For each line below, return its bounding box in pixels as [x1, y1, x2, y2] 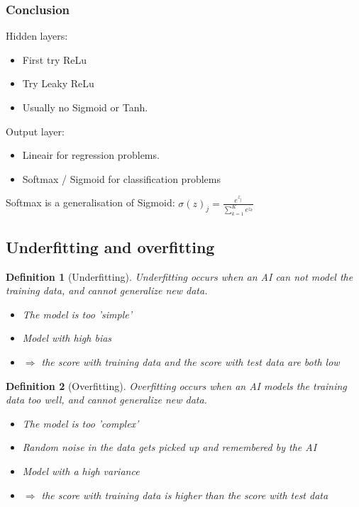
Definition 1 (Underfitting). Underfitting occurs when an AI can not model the [6, 269, 353, 284]
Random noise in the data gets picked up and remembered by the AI [22, 440, 317, 455]
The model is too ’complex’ [22, 416, 139, 430]
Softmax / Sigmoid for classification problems [22, 171, 221, 186]
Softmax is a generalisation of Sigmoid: [6, 195, 175, 210]
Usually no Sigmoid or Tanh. [22, 100, 148, 114]
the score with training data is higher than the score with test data [41, 487, 328, 502]
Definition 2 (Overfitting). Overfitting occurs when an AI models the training [6, 378, 347, 393]
